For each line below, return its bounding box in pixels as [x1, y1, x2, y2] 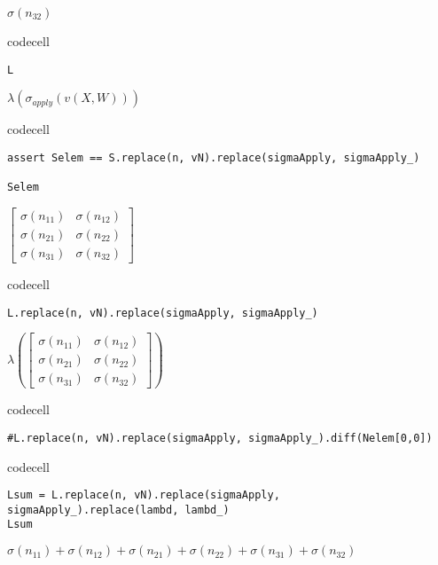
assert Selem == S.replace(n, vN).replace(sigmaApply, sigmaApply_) [7, 151, 420, 164]
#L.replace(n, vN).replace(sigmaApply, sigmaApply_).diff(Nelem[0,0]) [7, 431, 433, 444]
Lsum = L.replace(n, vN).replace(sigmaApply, [7, 489, 280, 502]
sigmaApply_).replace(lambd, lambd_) [7, 503, 230, 516]
